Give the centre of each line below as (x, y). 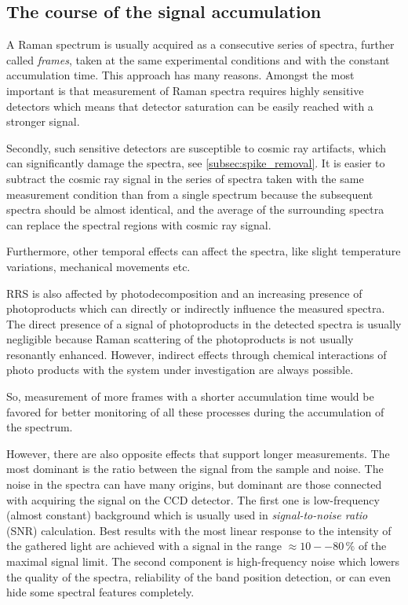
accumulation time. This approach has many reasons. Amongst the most (180, 75)
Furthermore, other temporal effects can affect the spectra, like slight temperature (204, 251)
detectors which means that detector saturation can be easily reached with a (190, 106)
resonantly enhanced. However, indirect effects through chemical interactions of (197, 354)
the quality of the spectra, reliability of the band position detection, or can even (199, 576)
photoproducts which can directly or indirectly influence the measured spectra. (196, 308)
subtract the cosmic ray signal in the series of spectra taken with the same (185, 178)
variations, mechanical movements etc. (98, 266)
